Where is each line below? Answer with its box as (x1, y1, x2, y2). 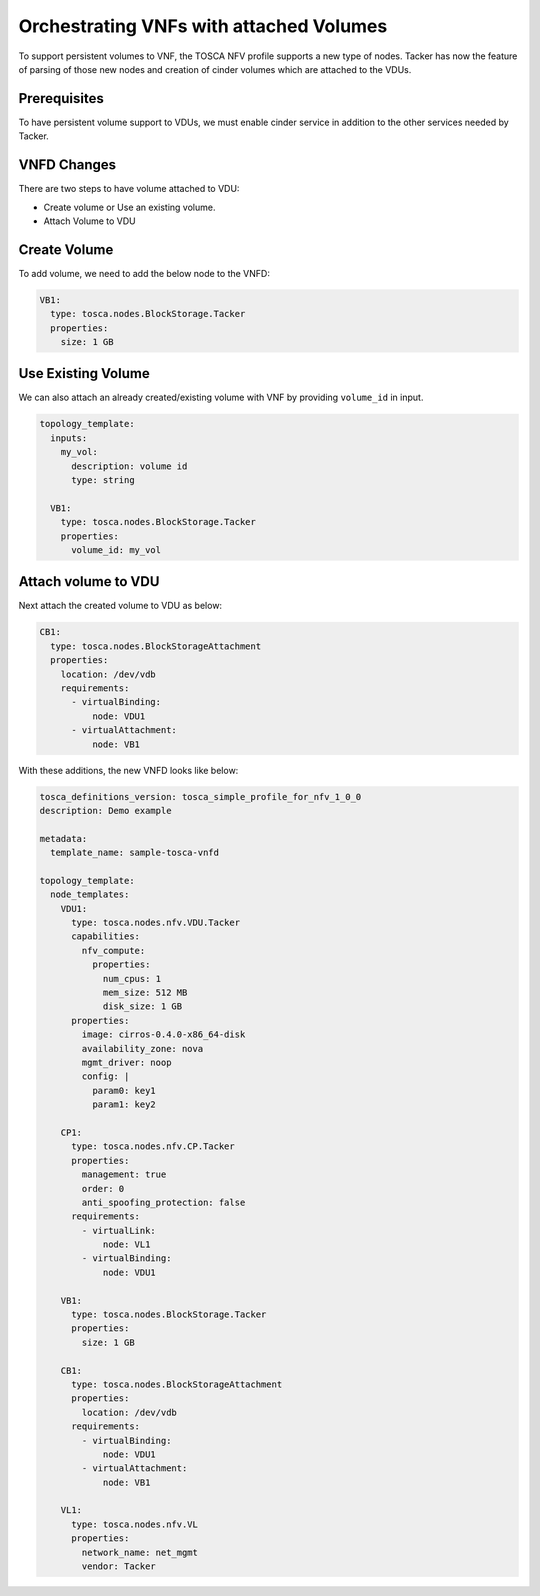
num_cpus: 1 (102, 973, 162, 984)
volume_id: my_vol (71, 544, 162, 555)
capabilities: (71, 931, 140, 942)
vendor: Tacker (81, 1561, 157, 1572)
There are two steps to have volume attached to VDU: (18, 183, 240, 195)
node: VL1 (102, 1239, 151, 1250)
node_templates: (50, 889, 130, 900)
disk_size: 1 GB (102, 1001, 183, 1012)
